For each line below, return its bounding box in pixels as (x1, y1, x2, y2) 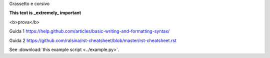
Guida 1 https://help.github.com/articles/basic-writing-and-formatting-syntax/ (9, 28, 170, 34)
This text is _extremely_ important (9, 10, 81, 16)
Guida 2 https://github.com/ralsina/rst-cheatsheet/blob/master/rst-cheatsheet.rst (9, 37, 177, 43)
